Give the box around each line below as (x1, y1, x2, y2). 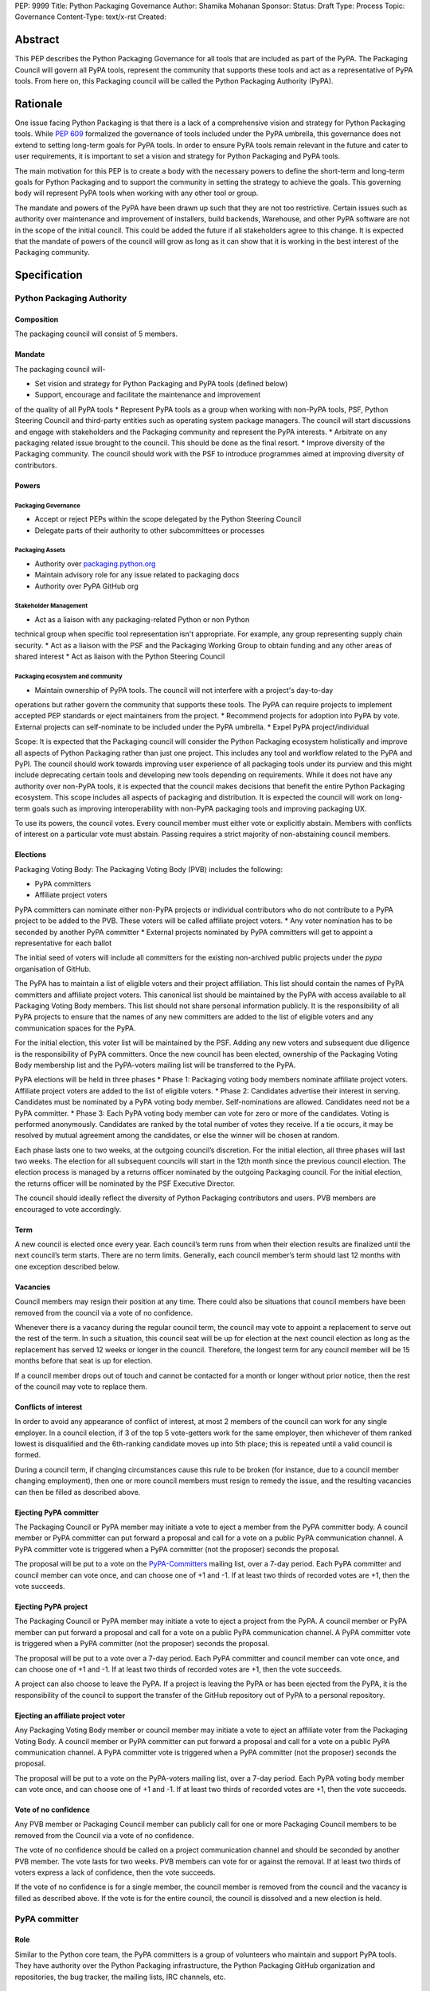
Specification (14, 268, 83, 282)
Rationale (14, 96, 63, 111)
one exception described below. (14, 1261, 120, 1271)
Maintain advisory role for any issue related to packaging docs (34, 570, 240, 580)
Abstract (14, 33, 60, 47)
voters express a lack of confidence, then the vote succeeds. (14, 1868, 216, 1877)
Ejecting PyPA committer (14, 1508, 100, 1517)
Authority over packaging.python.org (34, 558, 156, 569)
